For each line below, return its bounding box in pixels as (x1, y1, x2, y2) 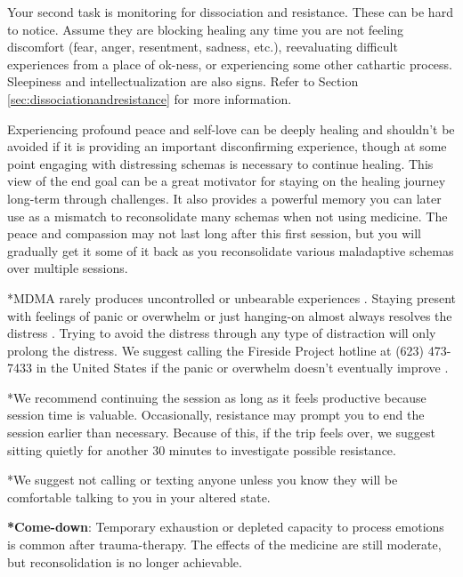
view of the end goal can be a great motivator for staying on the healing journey (7, 172, 446, 190)
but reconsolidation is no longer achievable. (7, 552, 242, 571)
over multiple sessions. (7, 259, 128, 277)
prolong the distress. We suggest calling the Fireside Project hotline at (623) (7, 341, 425, 359)
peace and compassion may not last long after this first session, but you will (7, 224, 422, 243)
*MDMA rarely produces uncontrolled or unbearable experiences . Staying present (7, 288, 457, 307)
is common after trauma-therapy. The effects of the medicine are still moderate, (7, 535, 442, 554)
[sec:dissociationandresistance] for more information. (7, 89, 292, 108)
